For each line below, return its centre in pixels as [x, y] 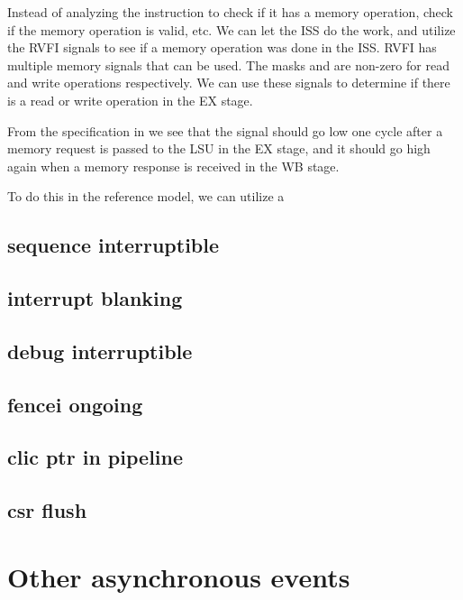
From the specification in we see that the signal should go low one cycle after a [225, 130]
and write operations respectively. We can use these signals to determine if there [229, 83]
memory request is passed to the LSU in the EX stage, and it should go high [219, 148]
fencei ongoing [75, 404]
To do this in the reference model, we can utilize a [146, 196]
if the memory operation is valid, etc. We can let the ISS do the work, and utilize [231, 29]
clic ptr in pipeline [95, 457]
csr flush [47, 510]
